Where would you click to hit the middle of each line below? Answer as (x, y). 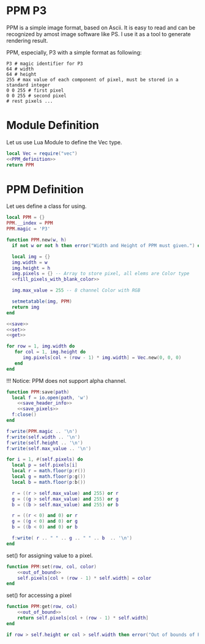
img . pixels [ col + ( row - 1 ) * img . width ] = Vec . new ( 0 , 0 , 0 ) (102, 358)
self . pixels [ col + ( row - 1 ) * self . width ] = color (84, 578)
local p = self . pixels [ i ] (45, 465)
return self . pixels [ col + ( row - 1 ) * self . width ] (83, 618)
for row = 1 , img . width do (41, 346)
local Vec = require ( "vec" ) (42, 154)
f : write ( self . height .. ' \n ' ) (45, 443)
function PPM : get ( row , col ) (42, 607)
